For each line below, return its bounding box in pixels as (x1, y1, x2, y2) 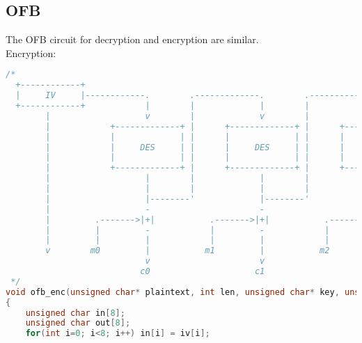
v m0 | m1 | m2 (45, 246, 330, 256)
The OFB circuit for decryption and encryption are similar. (6, 32, 259, 47)
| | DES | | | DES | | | (45, 142, 345, 152)
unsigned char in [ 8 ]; (25, 308, 125, 318)
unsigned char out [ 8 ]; (25, 318, 131, 328)
